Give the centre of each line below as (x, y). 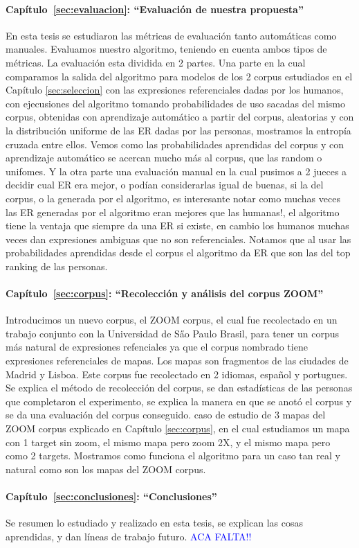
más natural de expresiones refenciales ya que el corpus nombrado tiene (157, 347)
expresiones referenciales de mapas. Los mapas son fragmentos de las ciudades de (177, 361)
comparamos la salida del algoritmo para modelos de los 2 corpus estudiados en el (179, 76)
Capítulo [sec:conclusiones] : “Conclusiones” (111, 496)
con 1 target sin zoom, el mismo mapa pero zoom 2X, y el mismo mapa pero (168, 442)
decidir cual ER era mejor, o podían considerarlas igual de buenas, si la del (165, 185)
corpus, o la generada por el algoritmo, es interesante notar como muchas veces (173, 198)
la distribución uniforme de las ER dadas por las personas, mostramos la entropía (178, 130)
